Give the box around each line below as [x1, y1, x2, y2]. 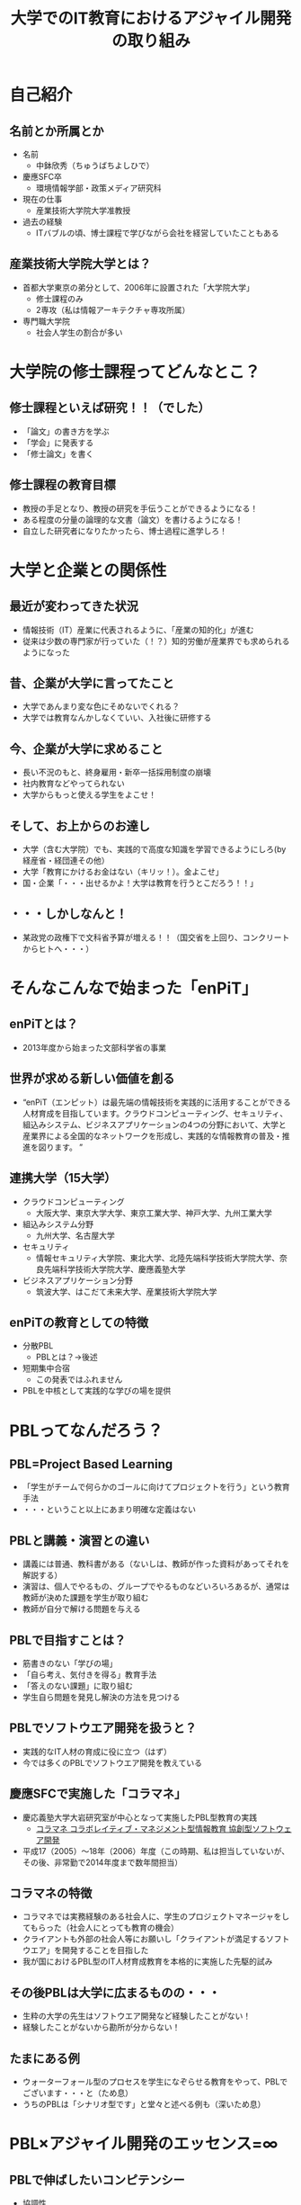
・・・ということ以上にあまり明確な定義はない [22, 1504, 196, 1515]
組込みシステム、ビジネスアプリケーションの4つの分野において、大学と [22, 1119, 288, 1130]
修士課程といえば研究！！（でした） [9, 400, 210, 416]
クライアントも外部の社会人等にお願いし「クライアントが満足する [22, 1933, 267, 1944]
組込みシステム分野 [22, 1218, 94, 1229]
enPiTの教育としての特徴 [9, 1314, 149, 1330]
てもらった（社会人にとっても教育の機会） [22, 1923, 180, 1933]
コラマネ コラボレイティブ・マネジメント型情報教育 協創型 [35, 1823, 253, 1833]
